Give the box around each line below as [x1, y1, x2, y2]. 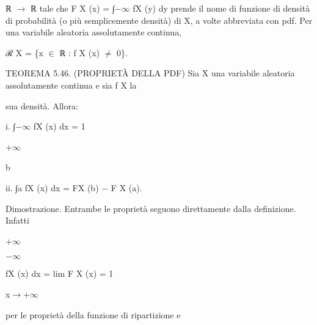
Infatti [5, 214, 29, 227]
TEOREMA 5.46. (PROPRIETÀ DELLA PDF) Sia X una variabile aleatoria [5, 67, 295, 79]
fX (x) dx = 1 [33, 120, 86, 133]
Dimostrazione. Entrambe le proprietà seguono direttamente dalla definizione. [5, 202, 296, 214]
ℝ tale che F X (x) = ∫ [31, 2, 115, 14]
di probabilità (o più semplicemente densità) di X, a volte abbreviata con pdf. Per [5, 13, 313, 26]
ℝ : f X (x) [59, 46, 100, 59]
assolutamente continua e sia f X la [5, 78, 137, 91]
